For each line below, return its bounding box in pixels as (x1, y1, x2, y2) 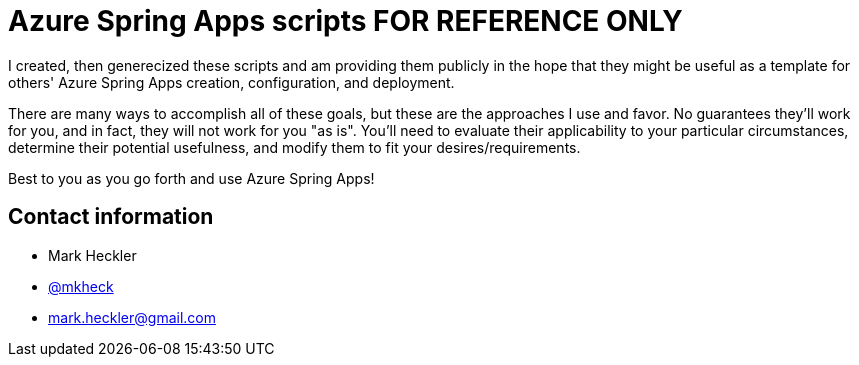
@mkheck (48, 277, 114, 295)
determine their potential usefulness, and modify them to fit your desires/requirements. (8, 138, 581, 156)
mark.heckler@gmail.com (48, 308, 216, 326)
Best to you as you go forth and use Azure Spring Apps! (8, 169, 375, 187)
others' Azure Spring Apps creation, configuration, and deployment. (8, 73, 455, 91)
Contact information (8, 204, 214, 230)
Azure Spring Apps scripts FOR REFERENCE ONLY (8, 4, 683, 38)
